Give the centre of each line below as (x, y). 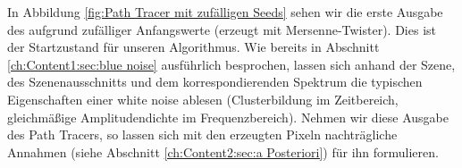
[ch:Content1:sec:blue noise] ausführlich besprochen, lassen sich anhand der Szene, (231, 64)
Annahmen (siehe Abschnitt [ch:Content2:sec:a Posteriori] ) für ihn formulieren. (223, 151)
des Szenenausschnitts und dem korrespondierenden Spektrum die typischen (215, 82)
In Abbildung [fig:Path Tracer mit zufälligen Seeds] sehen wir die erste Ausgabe (225, 12)
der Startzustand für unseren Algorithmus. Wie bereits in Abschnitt (193, 47)
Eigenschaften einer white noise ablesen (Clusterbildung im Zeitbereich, (203, 99)
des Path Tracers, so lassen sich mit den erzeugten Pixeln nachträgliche (202, 134)
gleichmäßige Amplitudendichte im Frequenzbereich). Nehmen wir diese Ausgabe (228, 117)
